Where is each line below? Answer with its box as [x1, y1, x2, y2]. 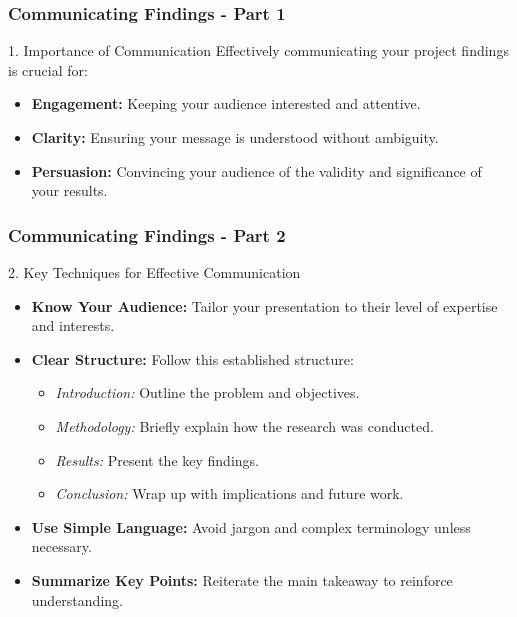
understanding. [31, 589, 123, 610]
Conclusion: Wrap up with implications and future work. [55, 483, 404, 504]
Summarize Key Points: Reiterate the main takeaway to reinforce [31, 569, 453, 590]
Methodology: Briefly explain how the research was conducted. [55, 415, 434, 436]
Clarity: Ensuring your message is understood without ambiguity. [31, 127, 439, 147]
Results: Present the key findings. [55, 449, 259, 470]
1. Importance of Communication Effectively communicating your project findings [8, 40, 509, 61]
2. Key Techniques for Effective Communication [8, 262, 301, 282]
